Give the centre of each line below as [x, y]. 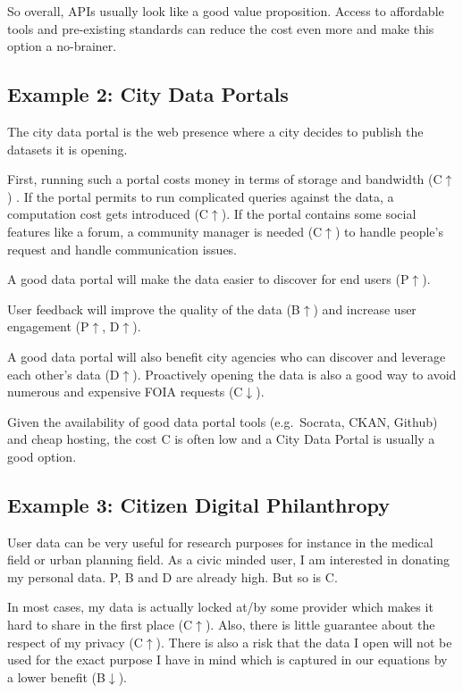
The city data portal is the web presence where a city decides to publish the [215, 131]
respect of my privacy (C [75, 642]
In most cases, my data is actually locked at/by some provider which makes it [220, 607]
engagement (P [48, 326]
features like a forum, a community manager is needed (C [165, 231]
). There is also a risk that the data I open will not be [304, 642]
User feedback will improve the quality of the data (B [154, 309]
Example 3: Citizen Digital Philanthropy [199, 504]
